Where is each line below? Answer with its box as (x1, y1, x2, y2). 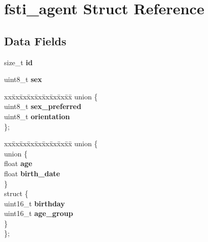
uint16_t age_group (4, 208, 73, 219)
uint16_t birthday (4, 198, 65, 208)
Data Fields (4, 33, 67, 48)
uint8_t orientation (4, 111, 70, 121)
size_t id (4, 57, 33, 67)
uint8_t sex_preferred (4, 101, 82, 112)
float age (4, 158, 33, 169)
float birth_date (4, 168, 60, 178)
